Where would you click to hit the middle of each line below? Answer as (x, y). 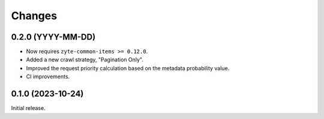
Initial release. (28, 108)
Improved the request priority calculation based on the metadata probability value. (128, 68)
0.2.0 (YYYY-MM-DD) (53, 37)
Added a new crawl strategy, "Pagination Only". (85, 59)
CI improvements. (48, 77)
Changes (34, 16)
